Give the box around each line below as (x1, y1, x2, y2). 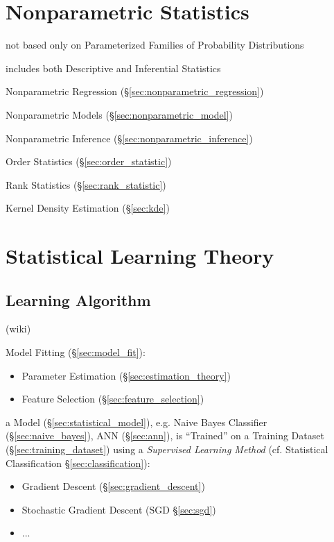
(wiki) (6, 321, 31, 336)
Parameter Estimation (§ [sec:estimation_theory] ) (21, 368, 231, 382)
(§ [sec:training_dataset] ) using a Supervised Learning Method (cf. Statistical (6, 442, 328, 457)
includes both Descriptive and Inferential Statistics (6, 60, 221, 75)
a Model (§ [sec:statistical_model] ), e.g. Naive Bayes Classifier (6, 414, 267, 429)
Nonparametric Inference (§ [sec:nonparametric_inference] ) (6, 130, 253, 145)
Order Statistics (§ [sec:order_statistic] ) (6, 154, 172, 169)
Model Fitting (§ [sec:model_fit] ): (6, 345, 146, 359)
